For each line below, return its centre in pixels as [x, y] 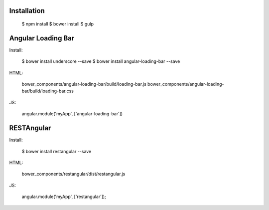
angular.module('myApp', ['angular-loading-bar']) [72, 114]
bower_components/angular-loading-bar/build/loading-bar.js [84, 84]
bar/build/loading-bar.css [48, 91]
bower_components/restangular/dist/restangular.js [73, 174]
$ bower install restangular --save [57, 151]
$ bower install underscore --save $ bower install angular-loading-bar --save [101, 61]
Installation [27, 11]
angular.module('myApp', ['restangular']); [64, 197]
